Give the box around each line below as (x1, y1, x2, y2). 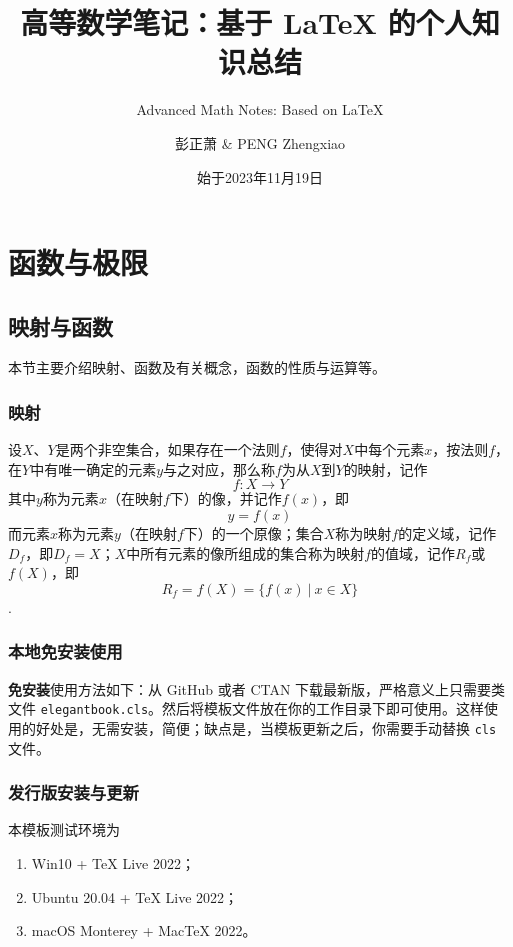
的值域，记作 (371, 542, 456, 563)
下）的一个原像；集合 (183, 523, 324, 544)
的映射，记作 (343, 458, 428, 479)
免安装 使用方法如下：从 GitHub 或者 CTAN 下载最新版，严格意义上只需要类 (8, 678, 506, 699)
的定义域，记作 (398, 523, 497, 544)
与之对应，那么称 (163, 458, 276, 479)
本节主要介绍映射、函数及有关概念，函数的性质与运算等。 (8, 357, 386, 378)
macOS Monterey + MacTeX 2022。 (31, 920, 257, 941)
